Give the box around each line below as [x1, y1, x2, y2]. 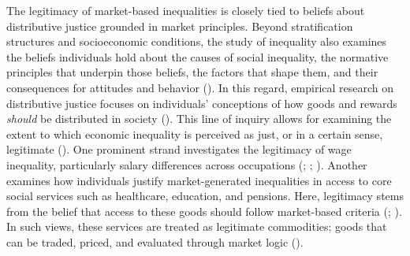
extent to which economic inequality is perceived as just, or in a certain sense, [6, 125, 383, 142]
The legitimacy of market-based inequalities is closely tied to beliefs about [6, 2, 365, 18]
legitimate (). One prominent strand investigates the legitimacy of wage [6, 141, 352, 158]
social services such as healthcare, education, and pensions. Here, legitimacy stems [6, 187, 404, 204]
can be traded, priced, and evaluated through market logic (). [6, 233, 304, 250]
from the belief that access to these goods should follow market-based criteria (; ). [6, 202, 402, 219]
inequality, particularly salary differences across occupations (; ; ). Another [6, 156, 367, 173]
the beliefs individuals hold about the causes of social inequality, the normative [6, 48, 389, 65]
